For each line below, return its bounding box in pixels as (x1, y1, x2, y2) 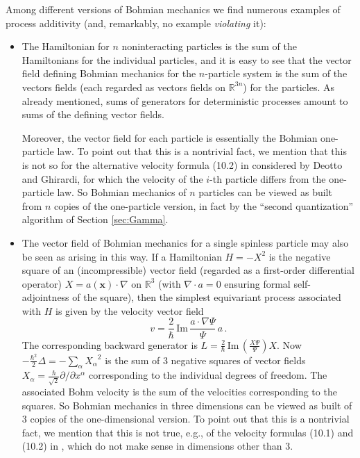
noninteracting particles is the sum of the (121, 39, 297, 54)
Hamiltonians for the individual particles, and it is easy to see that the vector (22, 52, 352, 67)
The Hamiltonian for (22, 39, 110, 54)
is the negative (268, 249, 331, 263)
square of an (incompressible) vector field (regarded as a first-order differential (22, 263, 354, 277)
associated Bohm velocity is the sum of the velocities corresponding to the (22, 384, 337, 399)
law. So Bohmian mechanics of (57, 185, 187, 199)
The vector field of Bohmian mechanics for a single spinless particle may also (22, 235, 349, 250)
